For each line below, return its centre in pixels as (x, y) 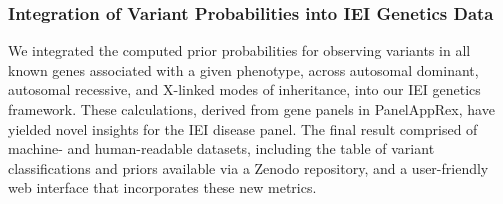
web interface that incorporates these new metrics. (162, 187)
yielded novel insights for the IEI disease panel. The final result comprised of (243, 128)
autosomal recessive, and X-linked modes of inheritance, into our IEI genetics (244, 89)
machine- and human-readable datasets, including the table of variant (221, 148)
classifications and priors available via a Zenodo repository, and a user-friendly (248, 167)
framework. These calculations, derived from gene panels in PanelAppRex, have (251, 109)
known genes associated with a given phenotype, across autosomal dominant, (243, 69)
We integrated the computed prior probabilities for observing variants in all (239, 50)
